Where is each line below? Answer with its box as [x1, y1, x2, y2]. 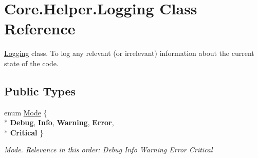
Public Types [4, 83, 76, 98]
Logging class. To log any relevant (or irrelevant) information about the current [4, 48, 254, 58]
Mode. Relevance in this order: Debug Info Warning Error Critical [4, 144, 213, 155]
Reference [4, 18, 76, 39]
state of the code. [4, 57, 59, 68]
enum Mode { [4, 107, 47, 117]
